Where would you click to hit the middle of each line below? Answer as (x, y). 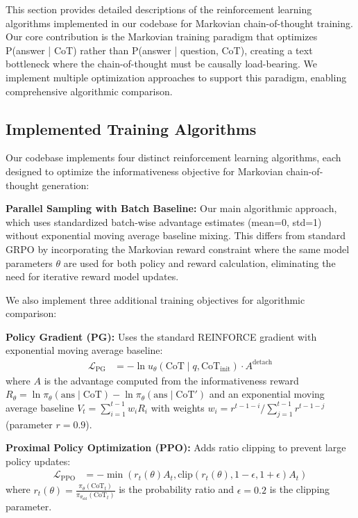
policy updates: (38, 461)
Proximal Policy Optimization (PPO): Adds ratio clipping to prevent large (176, 447)
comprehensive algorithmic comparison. (89, 91)
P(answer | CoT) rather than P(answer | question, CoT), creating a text (159, 50)
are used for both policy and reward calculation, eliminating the (199, 262)
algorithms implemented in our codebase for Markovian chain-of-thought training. (179, 23)
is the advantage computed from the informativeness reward (171, 380)
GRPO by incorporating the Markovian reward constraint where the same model (178, 249)
